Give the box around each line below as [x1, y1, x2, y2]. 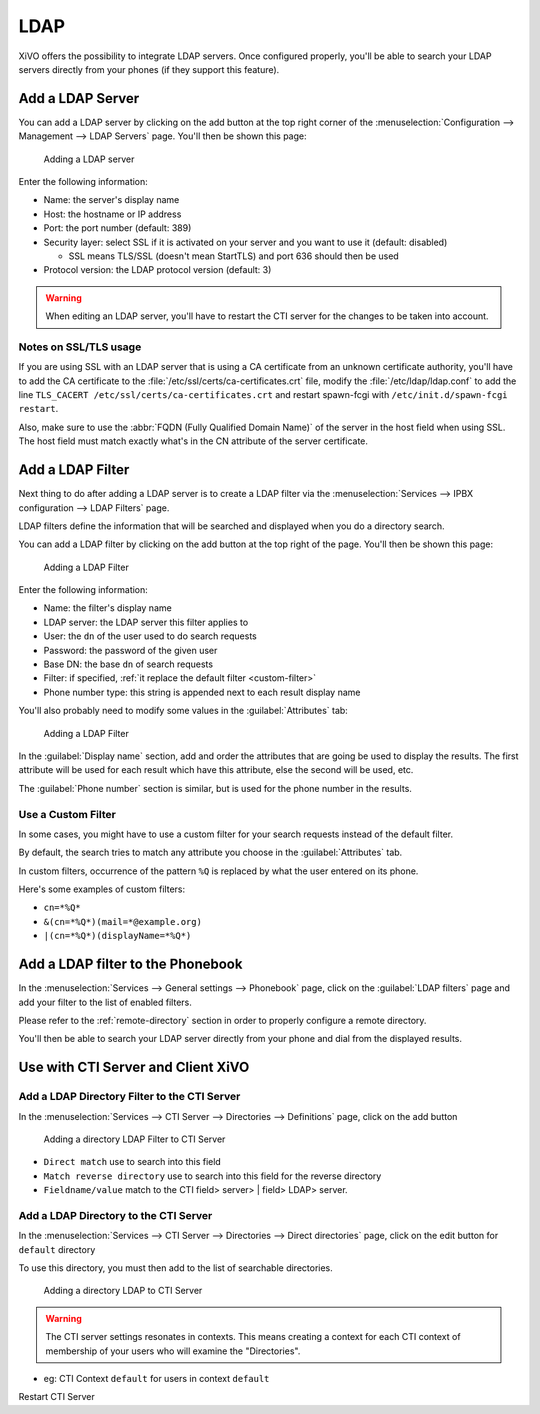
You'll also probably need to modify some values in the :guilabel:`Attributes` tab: [18, 705, 349, 717]
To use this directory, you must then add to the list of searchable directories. [18, 1261, 334, 1274]
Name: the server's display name [43, 194, 180, 206]
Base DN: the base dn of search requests [43, 658, 214, 670]
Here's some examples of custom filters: [18, 883, 185, 895]
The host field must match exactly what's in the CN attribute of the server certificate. [18, 435, 369, 447]
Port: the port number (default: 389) [43, 222, 192, 234]
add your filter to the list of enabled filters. [18, 996, 192, 1008]
